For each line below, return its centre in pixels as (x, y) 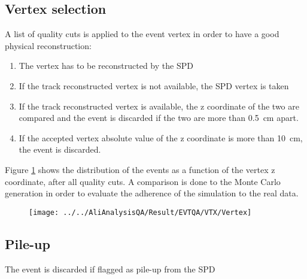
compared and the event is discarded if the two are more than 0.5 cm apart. (159, 118)
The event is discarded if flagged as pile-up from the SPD (110, 269)
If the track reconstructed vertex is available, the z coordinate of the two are (159, 106)
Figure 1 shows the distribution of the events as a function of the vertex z (140, 169)
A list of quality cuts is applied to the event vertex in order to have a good (142, 34)
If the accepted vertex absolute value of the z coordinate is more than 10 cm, (161, 137)
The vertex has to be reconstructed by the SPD (106, 66)
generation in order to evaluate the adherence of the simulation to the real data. (152, 193)
